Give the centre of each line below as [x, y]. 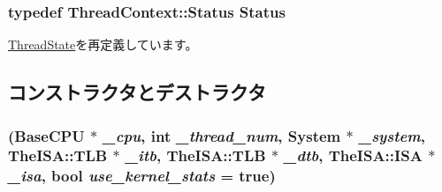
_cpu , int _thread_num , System [222, 135]
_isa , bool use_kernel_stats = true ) [142, 176]
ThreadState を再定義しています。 [103, 44]
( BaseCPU [46, 135]
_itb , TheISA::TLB [195, 155]
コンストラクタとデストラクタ [137, 92]
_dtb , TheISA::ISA [353, 155]
